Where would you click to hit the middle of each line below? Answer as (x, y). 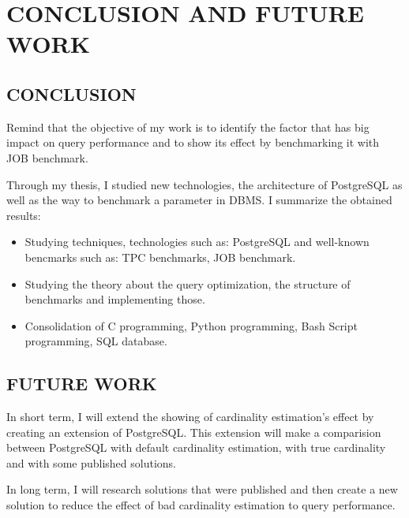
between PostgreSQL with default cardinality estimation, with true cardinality (196, 447)
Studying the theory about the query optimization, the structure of (188, 283)
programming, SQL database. (96, 341)
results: (24, 215)
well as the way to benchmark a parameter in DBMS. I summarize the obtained (199, 200)
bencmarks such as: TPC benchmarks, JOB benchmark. (160, 257)
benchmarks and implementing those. (115, 299)
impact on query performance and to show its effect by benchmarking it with (193, 142)
